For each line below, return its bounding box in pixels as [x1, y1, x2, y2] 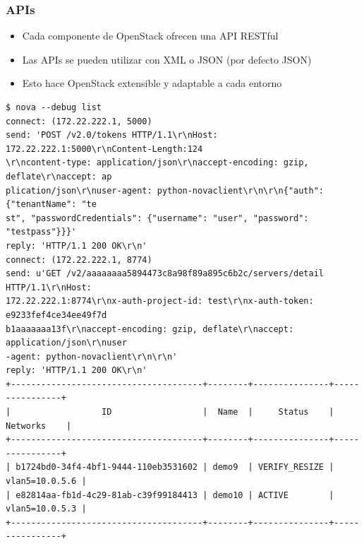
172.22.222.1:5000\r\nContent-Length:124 [6, 143, 203, 154]
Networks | [6, 420, 72, 431]
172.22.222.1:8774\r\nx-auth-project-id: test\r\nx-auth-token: [6, 296, 314, 307]
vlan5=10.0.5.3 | [6, 504, 87, 514]
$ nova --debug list [6, 102, 102, 112]
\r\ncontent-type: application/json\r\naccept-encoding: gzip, [6, 158, 309, 168]
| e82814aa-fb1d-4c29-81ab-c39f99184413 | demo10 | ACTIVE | [6, 490, 334, 500]
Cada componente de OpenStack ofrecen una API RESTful [22, 28, 279, 43]
